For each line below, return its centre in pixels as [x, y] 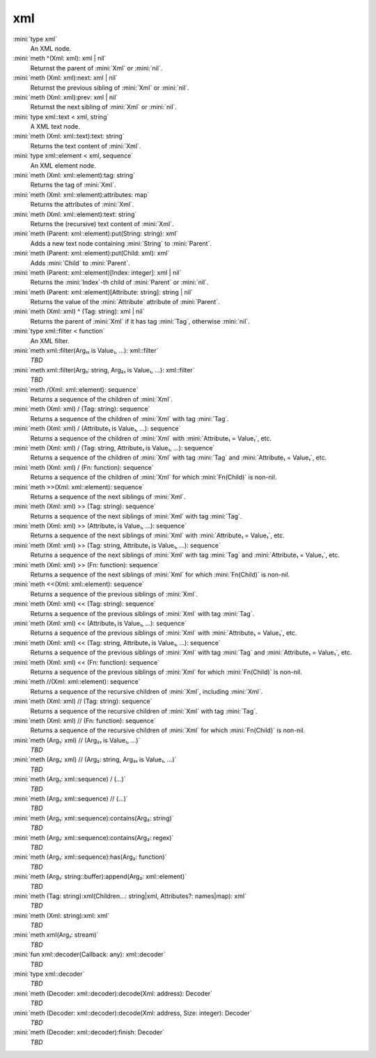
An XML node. [51, 48]
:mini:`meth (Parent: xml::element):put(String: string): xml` [95, 234]
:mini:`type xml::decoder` [49, 974]
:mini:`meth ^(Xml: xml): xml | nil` [60, 58]
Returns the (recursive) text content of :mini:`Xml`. [102, 223]
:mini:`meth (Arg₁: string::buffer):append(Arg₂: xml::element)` [100, 876]
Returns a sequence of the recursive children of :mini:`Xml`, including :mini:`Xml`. [147, 691]
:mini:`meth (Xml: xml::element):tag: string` [74, 175]
